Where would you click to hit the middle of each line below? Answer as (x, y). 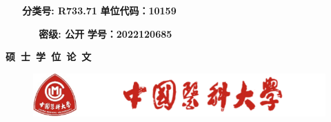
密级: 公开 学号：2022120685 (106, 33)
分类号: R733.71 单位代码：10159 (99, 10)
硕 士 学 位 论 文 (49, 57)
